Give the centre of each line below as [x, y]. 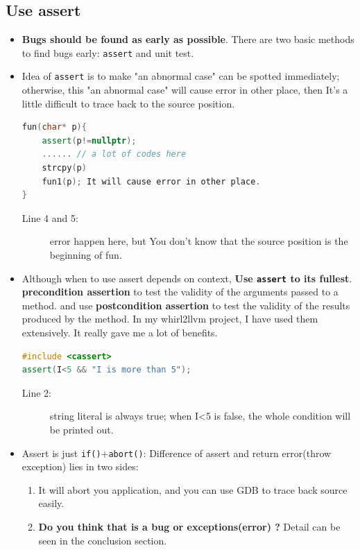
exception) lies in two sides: [80, 466]
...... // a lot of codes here [114, 154]
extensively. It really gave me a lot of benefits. [120, 333]
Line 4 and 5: [50, 217]
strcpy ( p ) [64, 168]
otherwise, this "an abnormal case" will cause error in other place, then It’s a [185, 90]
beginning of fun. [86, 255]
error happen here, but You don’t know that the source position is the [199, 241]
